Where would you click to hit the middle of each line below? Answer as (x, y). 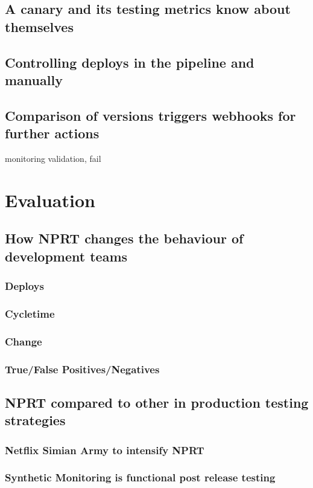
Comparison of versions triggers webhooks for (150, 115)
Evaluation (50, 200)
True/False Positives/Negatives (82, 369)
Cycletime (30, 313)
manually (34, 79)
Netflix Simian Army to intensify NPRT (105, 450)
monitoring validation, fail (53, 158)
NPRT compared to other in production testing (157, 402)
